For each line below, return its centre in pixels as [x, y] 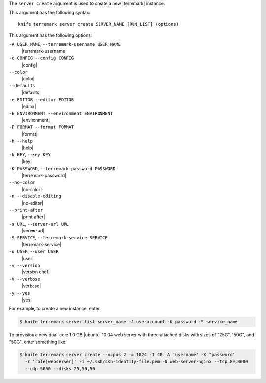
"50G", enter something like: [38, 342]
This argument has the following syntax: [50, 13]
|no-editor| [33, 203]
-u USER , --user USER [34, 251]
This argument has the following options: [50, 35]
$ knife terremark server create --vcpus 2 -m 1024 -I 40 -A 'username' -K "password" [127, 355]
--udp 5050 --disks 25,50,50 [60, 368]
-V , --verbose [25, 279]
